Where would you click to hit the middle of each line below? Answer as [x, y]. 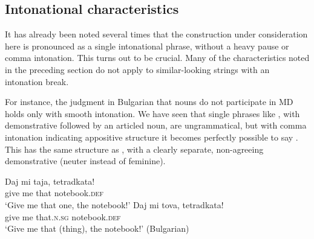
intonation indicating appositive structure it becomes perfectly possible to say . [152, 137]
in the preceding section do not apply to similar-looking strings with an [137, 69]
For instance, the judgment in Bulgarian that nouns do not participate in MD [149, 102]
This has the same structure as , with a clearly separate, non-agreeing [134, 149]
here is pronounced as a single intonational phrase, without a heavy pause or [147, 46]
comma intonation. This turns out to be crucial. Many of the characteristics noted [157, 58]
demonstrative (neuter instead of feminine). [85, 161]
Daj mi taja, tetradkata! [50, 181]
